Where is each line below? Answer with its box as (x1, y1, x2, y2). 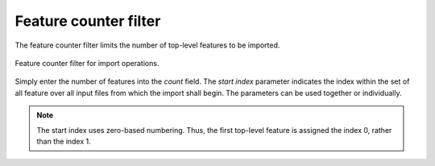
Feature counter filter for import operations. (14, 58, 159, 68)
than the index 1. (36, 136, 92, 146)
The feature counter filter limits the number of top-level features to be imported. (14, 40, 280, 50)
